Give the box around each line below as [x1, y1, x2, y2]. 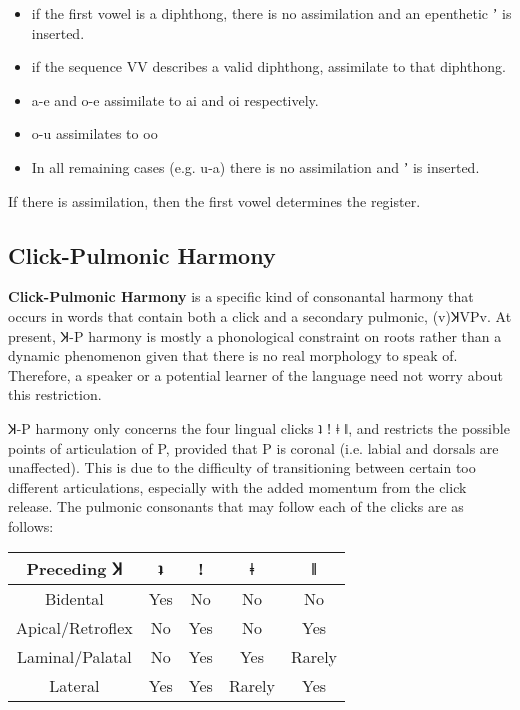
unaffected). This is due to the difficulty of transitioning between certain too [8, 457, 476, 478]
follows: [8, 515, 54, 536]
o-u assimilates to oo [31, 123, 158, 144]
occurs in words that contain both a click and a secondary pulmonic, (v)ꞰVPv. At [8, 305, 512, 326]
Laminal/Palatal [17, 645, 132, 669]
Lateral [49, 674, 100, 698]
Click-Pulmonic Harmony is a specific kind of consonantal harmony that [8, 286, 474, 307]
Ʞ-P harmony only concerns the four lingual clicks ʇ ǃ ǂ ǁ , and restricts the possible [8, 417, 510, 438]
